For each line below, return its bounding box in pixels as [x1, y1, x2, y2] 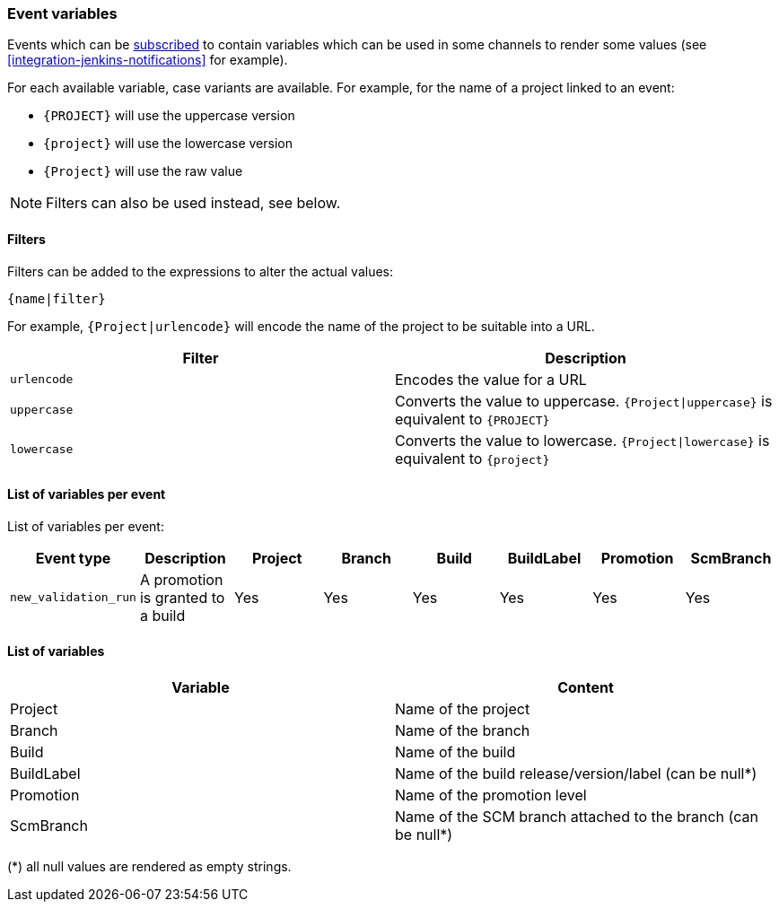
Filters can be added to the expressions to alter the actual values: [7, 263, 393, 279]
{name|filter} [7, 291, 106, 306]
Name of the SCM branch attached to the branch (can [395, 808, 758, 826]
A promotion [139, 570, 223, 589]
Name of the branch [395, 721, 530, 740]
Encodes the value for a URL [395, 370, 587, 389]
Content [557, 678, 614, 697]
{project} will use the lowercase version [43, 135, 293, 152]
